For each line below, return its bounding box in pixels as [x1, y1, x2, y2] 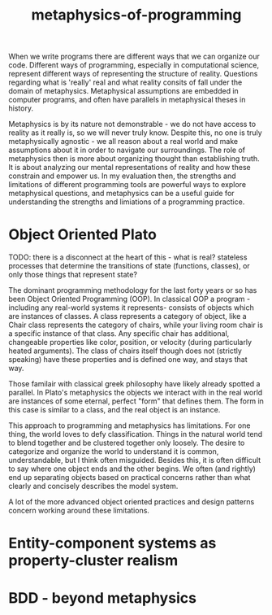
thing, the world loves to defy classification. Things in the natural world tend [8, 430, 263, 439]
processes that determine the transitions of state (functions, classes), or [8, 261, 250, 271]
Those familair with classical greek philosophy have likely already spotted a [8, 379, 261, 389]
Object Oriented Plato [8, 225, 157, 244]
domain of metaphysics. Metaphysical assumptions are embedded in [8, 86, 240, 96]
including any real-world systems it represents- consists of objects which [8, 303, 254, 312]
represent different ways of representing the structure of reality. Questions [8, 69, 258, 79]
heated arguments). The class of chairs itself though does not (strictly [8, 346, 242, 355]
